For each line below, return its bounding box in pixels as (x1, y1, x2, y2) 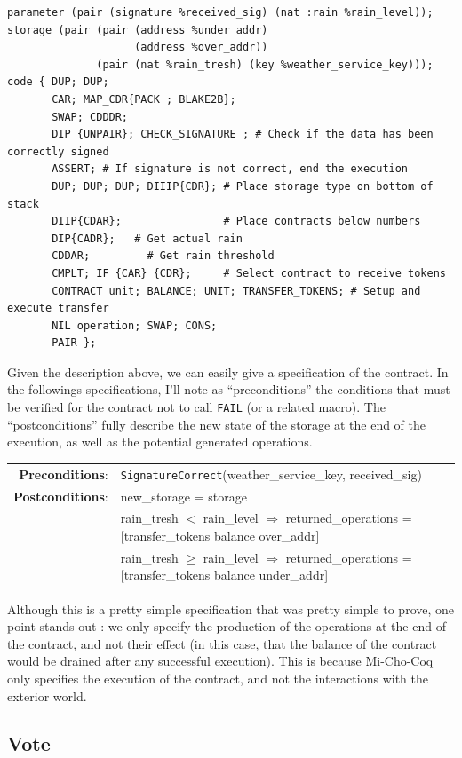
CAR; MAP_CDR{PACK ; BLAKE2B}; (52, 92, 236, 106)
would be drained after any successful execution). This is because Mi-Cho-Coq (7, 651, 434, 670)
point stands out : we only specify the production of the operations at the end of (7, 617, 446, 636)
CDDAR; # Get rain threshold (52, 249, 275, 263)
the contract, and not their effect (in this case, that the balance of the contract (7, 634, 437, 652)
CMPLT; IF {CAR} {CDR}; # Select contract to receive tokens (52, 266, 446, 280)
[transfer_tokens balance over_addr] (120, 526, 320, 544)
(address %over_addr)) (134, 41, 268, 54)
